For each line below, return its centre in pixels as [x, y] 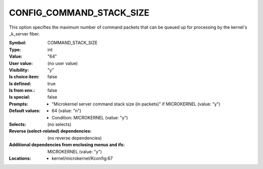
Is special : [19, 97]
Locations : [20, 158]
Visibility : [19, 70]
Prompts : [19, 104]
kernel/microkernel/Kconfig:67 [82, 158]
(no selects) [59, 124]
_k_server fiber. [24, 34]
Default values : [25, 111]
